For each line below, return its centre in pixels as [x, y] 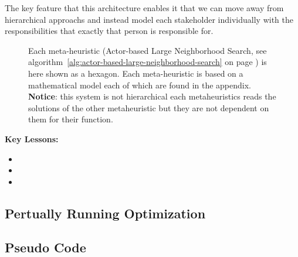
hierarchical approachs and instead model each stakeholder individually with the [149, 19]
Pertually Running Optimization [105, 213]
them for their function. [71, 119]
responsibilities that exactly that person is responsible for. [109, 31]
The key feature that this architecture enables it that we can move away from [144, 8]
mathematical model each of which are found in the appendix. [140, 85]
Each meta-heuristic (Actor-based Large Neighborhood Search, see [148, 50]
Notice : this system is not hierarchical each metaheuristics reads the [152, 96]
